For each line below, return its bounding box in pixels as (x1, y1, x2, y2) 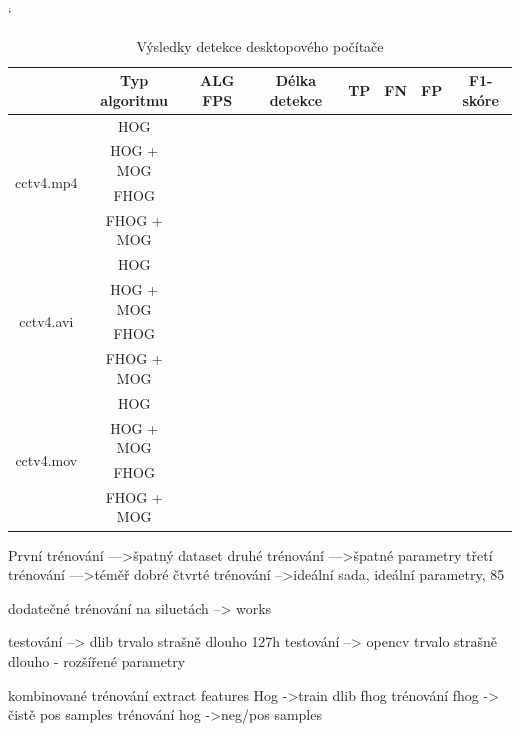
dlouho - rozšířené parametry (8, 650, 186, 671)
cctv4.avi (19, 311, 74, 332)
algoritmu (100, 89, 169, 110)
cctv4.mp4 (15, 172, 78, 193)
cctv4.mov (15, 449, 78, 470)
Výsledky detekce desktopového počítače (136, 35, 384, 56)
